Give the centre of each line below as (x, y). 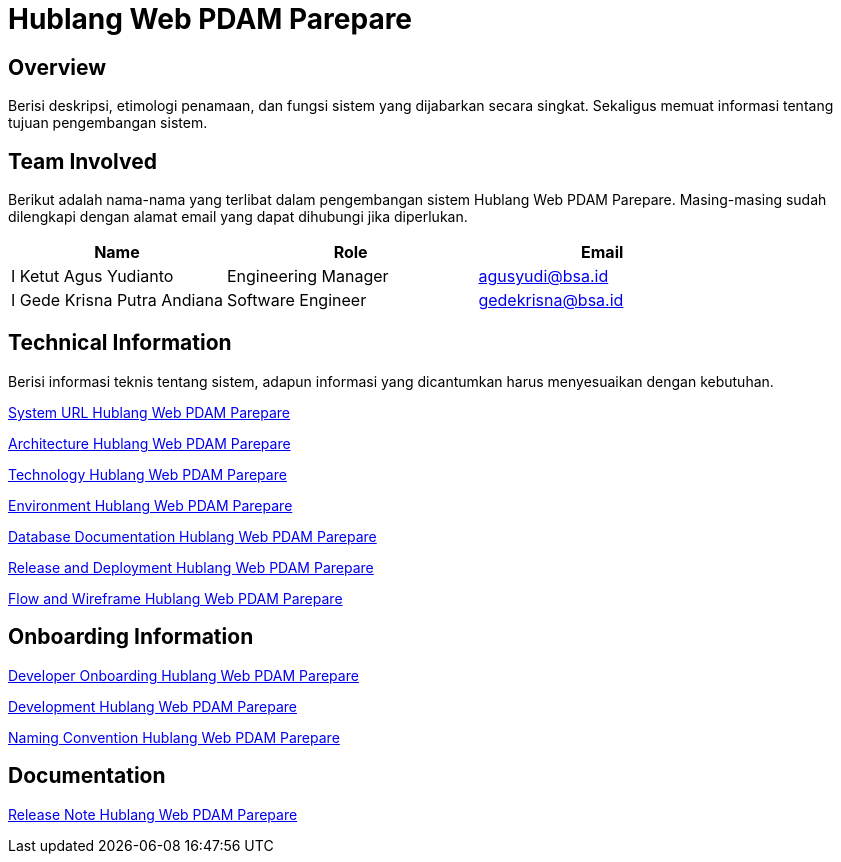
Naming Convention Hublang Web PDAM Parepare (174, 737)
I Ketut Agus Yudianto (92, 276)
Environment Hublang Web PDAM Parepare (150, 505)
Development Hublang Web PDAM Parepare (152, 706)
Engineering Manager (307, 276)
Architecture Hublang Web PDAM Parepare (149, 443)
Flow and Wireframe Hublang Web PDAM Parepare (175, 598)
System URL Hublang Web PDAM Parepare (149, 412)
